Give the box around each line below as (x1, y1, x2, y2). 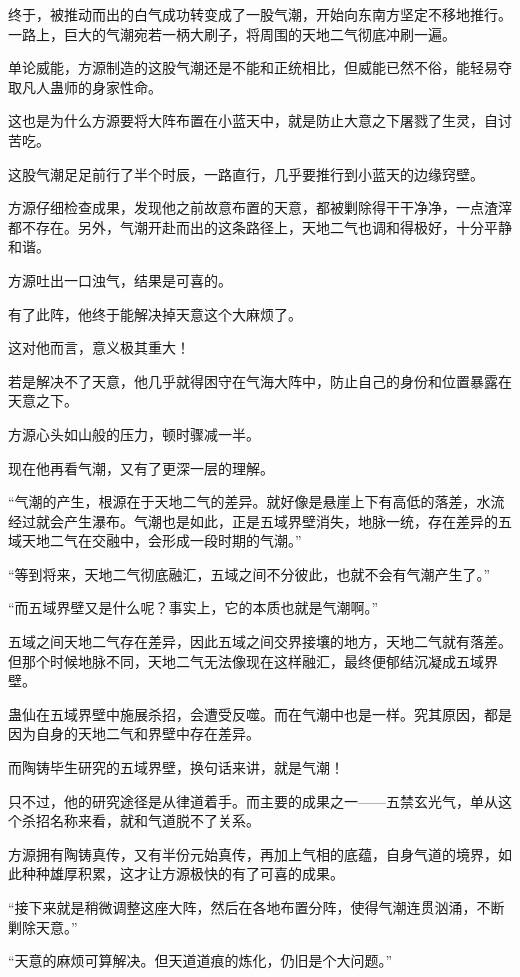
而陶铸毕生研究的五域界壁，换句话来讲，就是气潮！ (8, 757, 344, 778)
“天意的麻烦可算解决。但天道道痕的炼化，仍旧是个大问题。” (8, 950, 393, 971)
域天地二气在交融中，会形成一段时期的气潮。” (8, 530, 302, 551)
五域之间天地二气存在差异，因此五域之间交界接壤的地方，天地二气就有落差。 (8, 631, 512, 652)
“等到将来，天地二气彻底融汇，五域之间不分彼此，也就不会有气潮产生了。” (8, 563, 491, 584)
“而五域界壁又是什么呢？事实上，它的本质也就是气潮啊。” (8, 597, 379, 618)
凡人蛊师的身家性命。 (21, 76, 162, 97)
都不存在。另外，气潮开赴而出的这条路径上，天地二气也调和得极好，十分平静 (8, 216, 512, 237)
